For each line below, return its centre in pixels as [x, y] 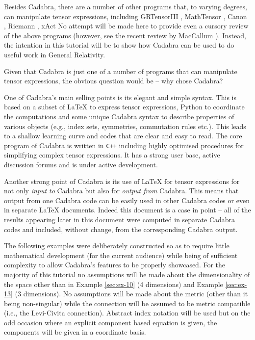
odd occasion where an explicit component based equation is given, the [111, 322]
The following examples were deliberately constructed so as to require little [117, 246]
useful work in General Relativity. [55, 54]
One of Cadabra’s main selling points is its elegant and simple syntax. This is [120, 97]
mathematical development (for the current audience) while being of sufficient [121, 255]
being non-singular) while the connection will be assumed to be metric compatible [127, 303]
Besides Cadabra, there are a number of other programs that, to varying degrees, [126, 6]
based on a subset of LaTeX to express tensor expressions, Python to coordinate [124, 107]
